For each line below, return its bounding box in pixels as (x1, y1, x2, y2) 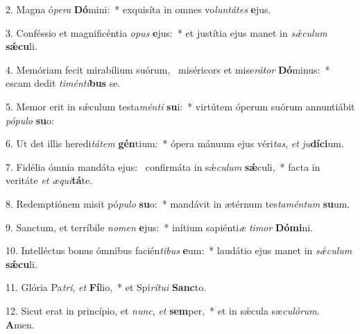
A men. (6, 317, 35, 331)
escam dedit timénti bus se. (6, 76, 121, 90)
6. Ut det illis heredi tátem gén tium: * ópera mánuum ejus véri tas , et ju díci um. (6, 136, 344, 151)
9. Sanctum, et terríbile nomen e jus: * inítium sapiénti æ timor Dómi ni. (6, 219, 313, 234)
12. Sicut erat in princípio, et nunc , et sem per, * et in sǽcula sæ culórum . (6, 303, 320, 317)
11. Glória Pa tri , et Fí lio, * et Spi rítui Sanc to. (6, 280, 207, 294)
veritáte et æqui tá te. (6, 173, 93, 187)
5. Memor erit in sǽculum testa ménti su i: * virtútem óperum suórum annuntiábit (6, 99, 355, 113)
